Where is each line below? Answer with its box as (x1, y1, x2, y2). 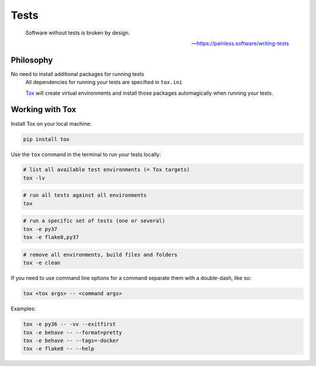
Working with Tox (11, 105, 77, 115)
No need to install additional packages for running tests (11, 70, 145, 77)
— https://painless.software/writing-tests (191, 40, 289, 47)
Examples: (11, 305, 36, 312)
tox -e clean (23, 260, 61, 266)
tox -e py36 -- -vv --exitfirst (23, 321, 116, 327)
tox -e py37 (23, 226, 58, 232)
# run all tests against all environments (23, 192, 147, 199)
